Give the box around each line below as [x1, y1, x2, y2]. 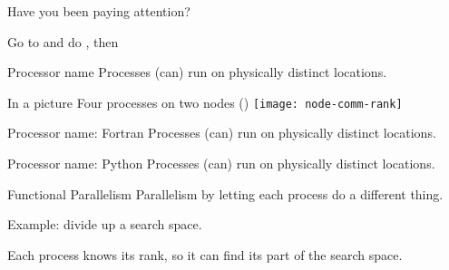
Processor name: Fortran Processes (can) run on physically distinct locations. [7, 123, 436, 142]
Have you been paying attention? [7, 2, 190, 20]
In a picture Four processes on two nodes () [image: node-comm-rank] [7, 92, 403, 111]
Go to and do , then [7, 32, 119, 51]
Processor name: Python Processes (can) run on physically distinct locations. [7, 154, 435, 173]
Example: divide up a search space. [7, 215, 202, 234]
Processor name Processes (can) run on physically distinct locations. [7, 63, 387, 82]
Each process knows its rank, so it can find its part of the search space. [7, 245, 403, 264]
